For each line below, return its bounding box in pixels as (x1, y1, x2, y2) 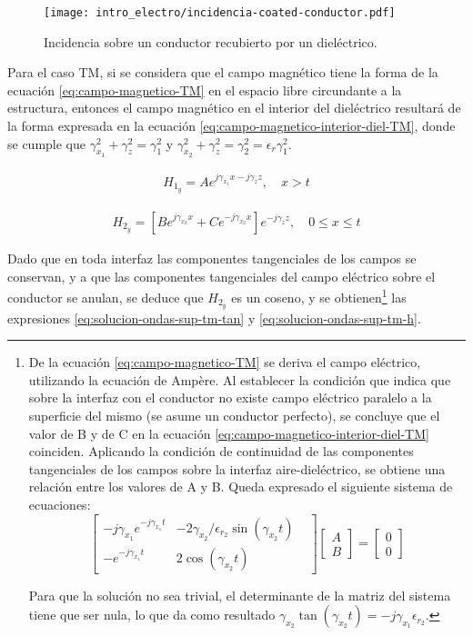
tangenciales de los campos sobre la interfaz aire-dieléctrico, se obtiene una (28, 459, 446, 478)
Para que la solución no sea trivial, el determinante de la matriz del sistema (28, 585, 451, 604)
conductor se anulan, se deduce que (7, 287, 204, 306)
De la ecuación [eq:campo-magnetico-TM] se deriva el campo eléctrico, (28, 353, 421, 372)
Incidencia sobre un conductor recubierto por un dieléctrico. (44, 32, 377, 51)
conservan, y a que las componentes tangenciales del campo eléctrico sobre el (7, 266, 436, 285)
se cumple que (7, 134, 86, 153)
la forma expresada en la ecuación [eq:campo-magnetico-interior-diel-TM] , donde (7, 116, 456, 135)
